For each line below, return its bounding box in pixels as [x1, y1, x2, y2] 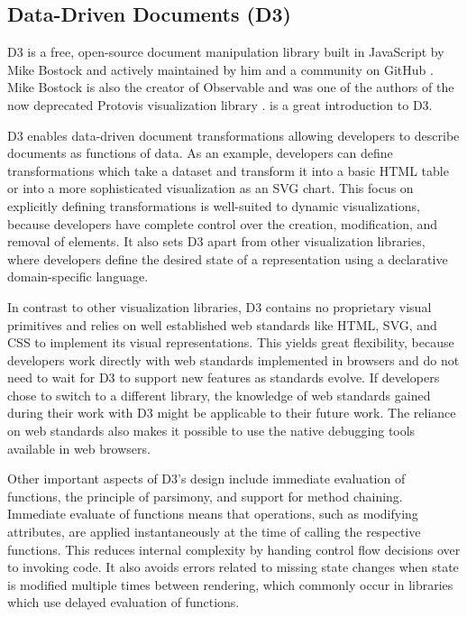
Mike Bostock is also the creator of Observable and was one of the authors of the [7, 78, 454, 97]
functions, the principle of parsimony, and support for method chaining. [7, 486, 403, 505]
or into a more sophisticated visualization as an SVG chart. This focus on [7, 179, 414, 198]
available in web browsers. [7, 438, 151, 457]
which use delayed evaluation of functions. [7, 593, 240, 612]
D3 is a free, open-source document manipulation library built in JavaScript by [7, 42, 444, 61]
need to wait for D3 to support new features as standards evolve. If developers [7, 368, 440, 387]
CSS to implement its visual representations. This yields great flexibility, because [7, 333, 454, 352]
